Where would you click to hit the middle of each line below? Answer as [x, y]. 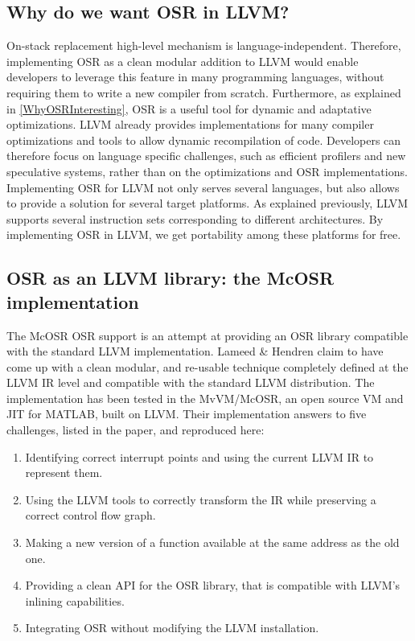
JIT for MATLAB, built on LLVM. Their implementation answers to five [187, 414]
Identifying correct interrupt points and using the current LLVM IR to [199, 456]
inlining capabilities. [75, 600]
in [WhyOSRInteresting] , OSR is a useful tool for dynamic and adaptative [189, 108]
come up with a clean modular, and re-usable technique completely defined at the [207, 366]
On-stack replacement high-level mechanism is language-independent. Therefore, [204, 45]
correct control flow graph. [90, 515]
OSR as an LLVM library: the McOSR [171, 278]
